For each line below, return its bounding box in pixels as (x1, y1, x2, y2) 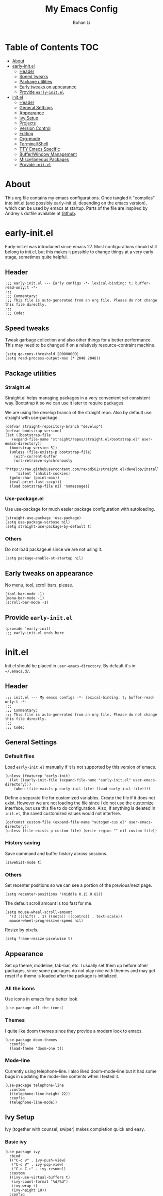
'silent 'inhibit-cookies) (16, 471, 70, 476)
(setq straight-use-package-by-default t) (5, 524, 92, 529)
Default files (5, 753, 35, 759)
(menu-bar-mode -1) (5, 596, 45, 601)
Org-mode (19, 136, 40, 141)
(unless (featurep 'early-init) (5, 773, 70, 778)
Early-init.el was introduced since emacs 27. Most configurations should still (5, 243, 157, 249)
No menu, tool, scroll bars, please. (5, 582, 74, 588)
